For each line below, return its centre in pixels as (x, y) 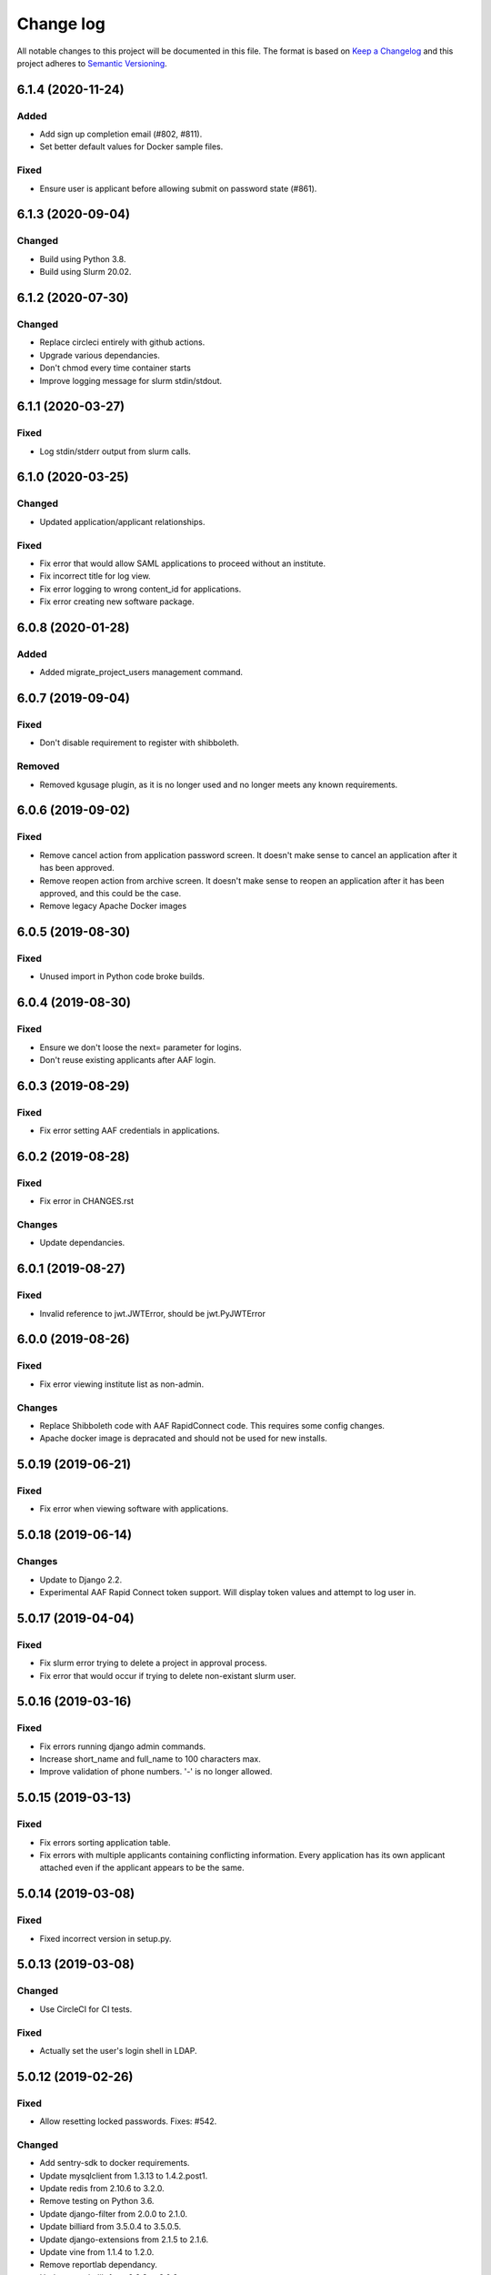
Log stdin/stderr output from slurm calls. (115, 451)
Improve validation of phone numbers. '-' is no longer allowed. (156, 1772)
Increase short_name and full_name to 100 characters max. (150, 1759)
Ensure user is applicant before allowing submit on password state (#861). (178, 188)
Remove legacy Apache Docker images (113, 906)
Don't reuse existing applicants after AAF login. (128, 1060)
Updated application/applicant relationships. (122, 521)
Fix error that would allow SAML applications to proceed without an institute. (183, 563)
